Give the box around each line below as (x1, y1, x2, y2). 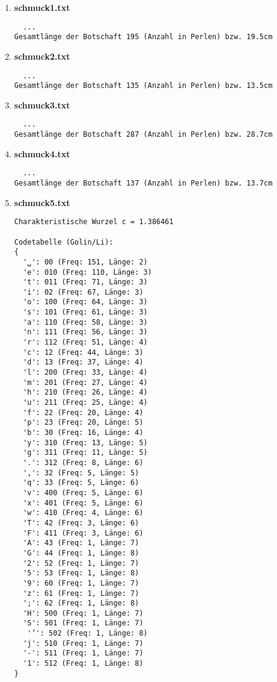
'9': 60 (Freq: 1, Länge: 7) (23, 578, 139, 587)
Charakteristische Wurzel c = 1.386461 (14, 217, 174, 227)
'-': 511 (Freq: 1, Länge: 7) (23, 649, 144, 658)
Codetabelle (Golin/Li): (14, 237, 114, 246)
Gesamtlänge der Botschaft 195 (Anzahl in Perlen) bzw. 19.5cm (14, 33, 273, 42)
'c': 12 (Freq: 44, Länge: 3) (23, 348, 144, 357)
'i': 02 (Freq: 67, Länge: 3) (23, 287, 144, 296)
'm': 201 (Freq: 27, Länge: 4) (23, 378, 148, 387)
